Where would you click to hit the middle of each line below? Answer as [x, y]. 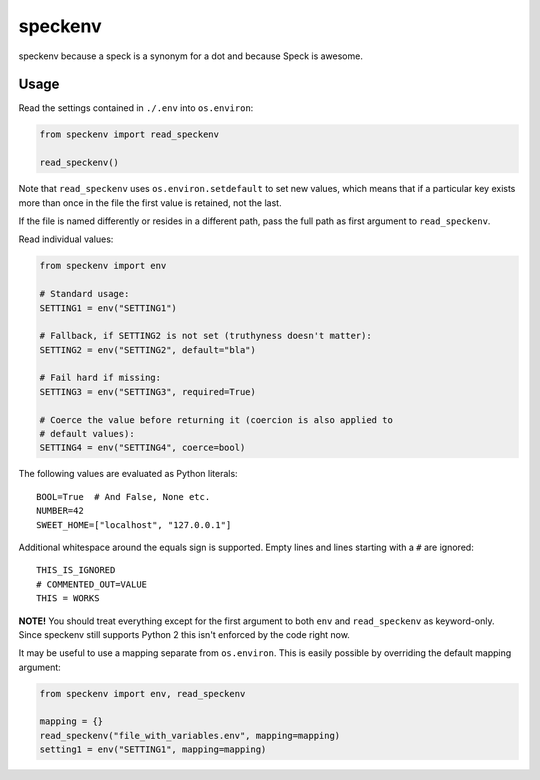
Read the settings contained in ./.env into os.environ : [136, 108]
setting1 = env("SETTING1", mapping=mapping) [153, 749]
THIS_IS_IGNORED [76, 570]
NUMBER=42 [60, 511]
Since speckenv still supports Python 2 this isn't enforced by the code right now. [184, 634]
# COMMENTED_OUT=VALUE [92, 584]
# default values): [87, 434]
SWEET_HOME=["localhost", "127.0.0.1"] [134, 524]
